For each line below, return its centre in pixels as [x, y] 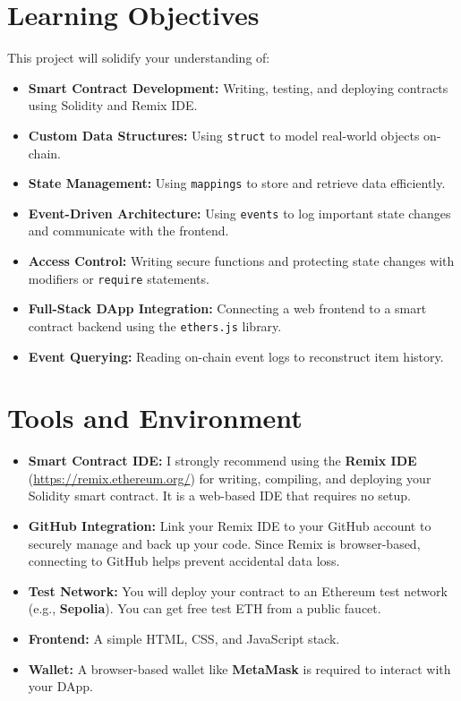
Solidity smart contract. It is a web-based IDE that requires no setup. [219, 496]
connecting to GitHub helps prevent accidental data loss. [184, 561]
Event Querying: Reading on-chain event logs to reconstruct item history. [236, 356]
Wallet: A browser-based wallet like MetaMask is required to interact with [239, 668]
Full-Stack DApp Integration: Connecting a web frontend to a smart [227, 308]
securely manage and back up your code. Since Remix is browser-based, [224, 543]
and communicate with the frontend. [128, 231]
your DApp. [60, 686]
